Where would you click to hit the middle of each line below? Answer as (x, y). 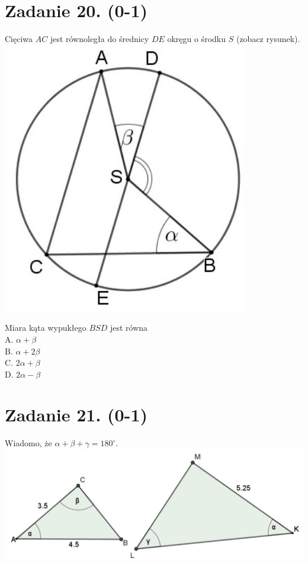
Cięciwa (19, 39)
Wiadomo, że (28, 443)
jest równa (129, 328)
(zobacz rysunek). (268, 39)
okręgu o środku (197, 39)
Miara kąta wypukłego (46, 328)
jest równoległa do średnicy (100, 39)
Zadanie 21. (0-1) (76, 415)
